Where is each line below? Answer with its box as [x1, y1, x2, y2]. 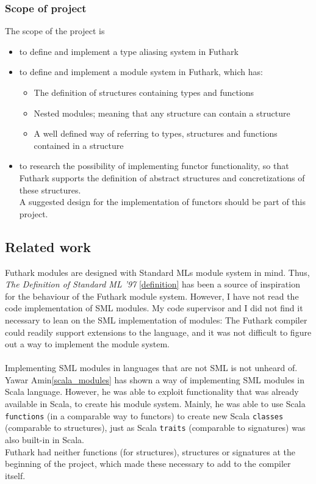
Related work [5, 237, 92, 256]
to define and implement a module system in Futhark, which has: [19, 65, 263, 78]
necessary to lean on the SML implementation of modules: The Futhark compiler [5, 313, 307, 326]
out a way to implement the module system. [5, 338, 170, 350]
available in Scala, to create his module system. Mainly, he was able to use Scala [5, 397, 306, 410]
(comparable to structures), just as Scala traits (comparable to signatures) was [5, 421, 306, 434]
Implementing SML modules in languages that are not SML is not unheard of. [5, 361, 298, 374]
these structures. [19, 183, 81, 196]
